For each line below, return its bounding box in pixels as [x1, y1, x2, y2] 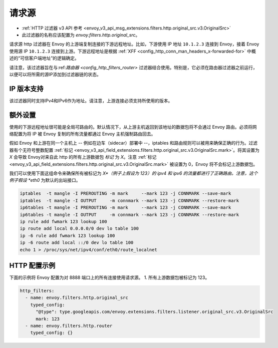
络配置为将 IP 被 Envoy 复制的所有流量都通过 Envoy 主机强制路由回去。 [9, 131, 156, 137]
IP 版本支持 [9, 84, 44, 93]
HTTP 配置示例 [9, 261, 56, 270]
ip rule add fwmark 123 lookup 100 [20, 218, 107, 224]
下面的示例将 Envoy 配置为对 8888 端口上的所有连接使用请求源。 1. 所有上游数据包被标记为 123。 [9, 274, 210, 280]
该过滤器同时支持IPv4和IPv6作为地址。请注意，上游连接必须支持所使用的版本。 [9, 98, 173, 104]
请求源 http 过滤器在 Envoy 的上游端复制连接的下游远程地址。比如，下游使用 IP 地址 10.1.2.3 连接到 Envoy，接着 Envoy [9, 41, 259, 47]
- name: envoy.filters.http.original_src [25, 295, 129, 300]
